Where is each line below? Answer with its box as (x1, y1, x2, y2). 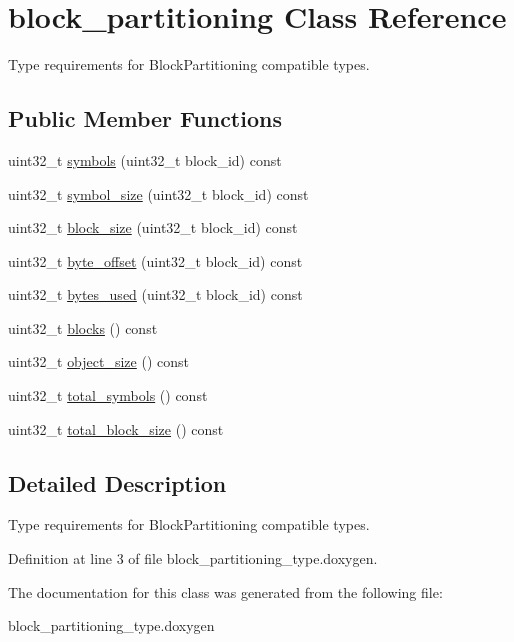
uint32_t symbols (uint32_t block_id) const (8, 149, 282, 170)
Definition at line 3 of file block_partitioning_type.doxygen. (8, 548, 378, 569)
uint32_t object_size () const (8, 351, 189, 372)
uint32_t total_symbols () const (8, 385, 208, 406)
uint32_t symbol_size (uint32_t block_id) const (8, 183, 309, 204)
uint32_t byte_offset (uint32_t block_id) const (8, 250, 303, 271)
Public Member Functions (8, 103, 282, 134)
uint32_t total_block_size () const (8, 418, 224, 439)
